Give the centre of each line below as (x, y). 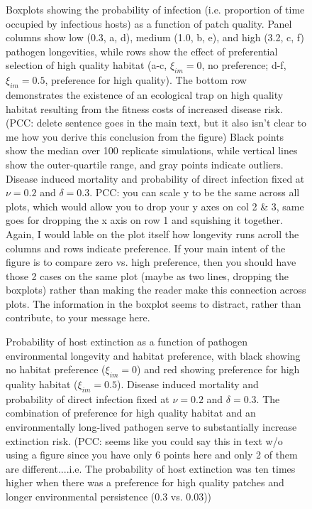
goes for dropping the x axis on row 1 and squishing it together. (144, 220)
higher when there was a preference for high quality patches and (145, 482)
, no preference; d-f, (244, 65)
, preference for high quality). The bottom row (146, 80)
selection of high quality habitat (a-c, (87, 65)
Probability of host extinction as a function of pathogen (127, 342)
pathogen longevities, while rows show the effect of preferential (142, 51)
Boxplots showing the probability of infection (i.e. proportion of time (155, 9)
